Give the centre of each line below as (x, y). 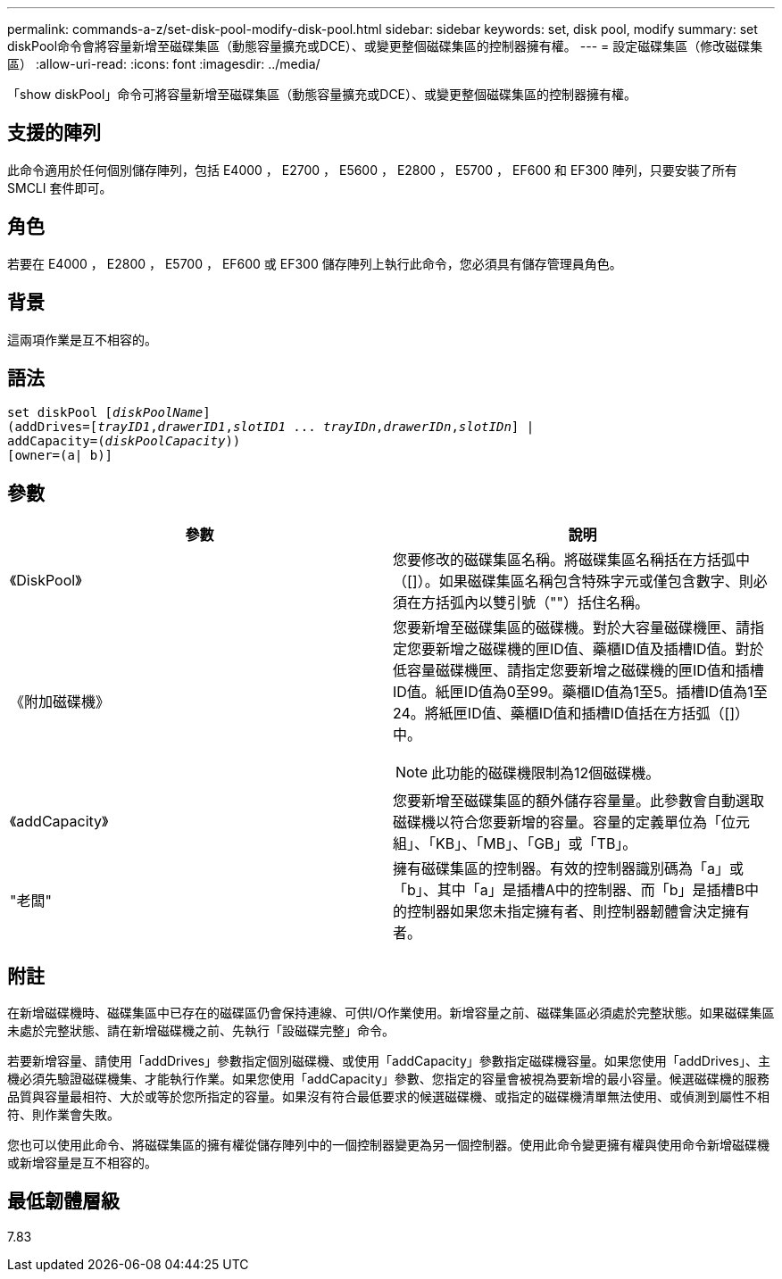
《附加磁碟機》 (60, 702)
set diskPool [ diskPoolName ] (109, 413)
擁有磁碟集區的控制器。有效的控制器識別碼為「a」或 (568, 869)
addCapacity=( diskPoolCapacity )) (124, 441)
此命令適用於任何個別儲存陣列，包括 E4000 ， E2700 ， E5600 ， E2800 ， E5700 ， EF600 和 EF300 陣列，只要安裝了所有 (372, 170)
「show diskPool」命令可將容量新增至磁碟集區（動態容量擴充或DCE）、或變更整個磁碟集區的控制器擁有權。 (322, 94)
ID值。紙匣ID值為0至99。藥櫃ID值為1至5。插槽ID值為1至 (580, 692)
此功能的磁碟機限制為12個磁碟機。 (546, 773)
